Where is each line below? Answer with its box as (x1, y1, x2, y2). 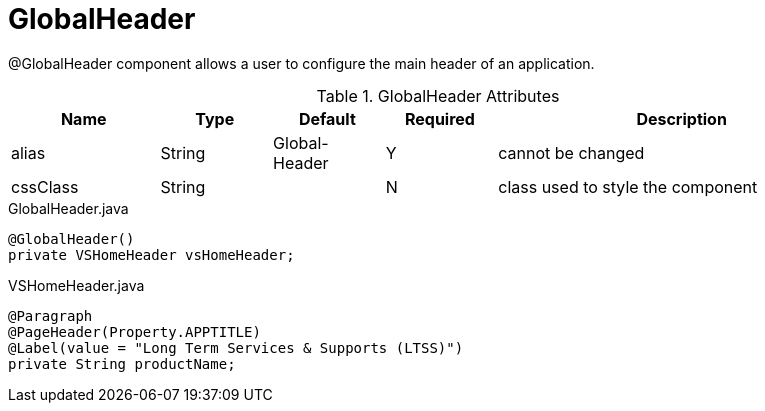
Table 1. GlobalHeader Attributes (316, 85, 560, 106)
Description (636, 108, 727, 129)
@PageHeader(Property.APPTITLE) (8, 323, 261, 340)
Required (404, 108, 475, 129)
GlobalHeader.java (8, 199, 129, 217)
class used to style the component (498, 176, 758, 197)
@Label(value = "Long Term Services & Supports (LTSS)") (8, 339, 464, 356)
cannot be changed (498, 142, 645, 163)
